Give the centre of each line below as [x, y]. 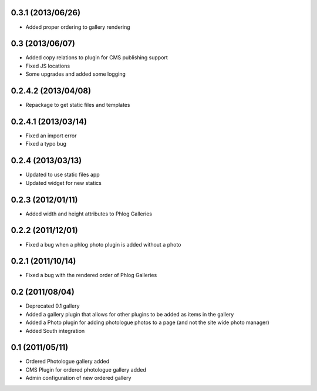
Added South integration [55, 331]
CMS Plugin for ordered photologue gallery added [86, 369]
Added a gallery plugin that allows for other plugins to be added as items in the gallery [130, 314]
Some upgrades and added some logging [76, 74]
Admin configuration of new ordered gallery [78, 378]
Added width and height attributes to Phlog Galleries [89, 214]
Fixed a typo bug [46, 144]
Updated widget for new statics [64, 183]
